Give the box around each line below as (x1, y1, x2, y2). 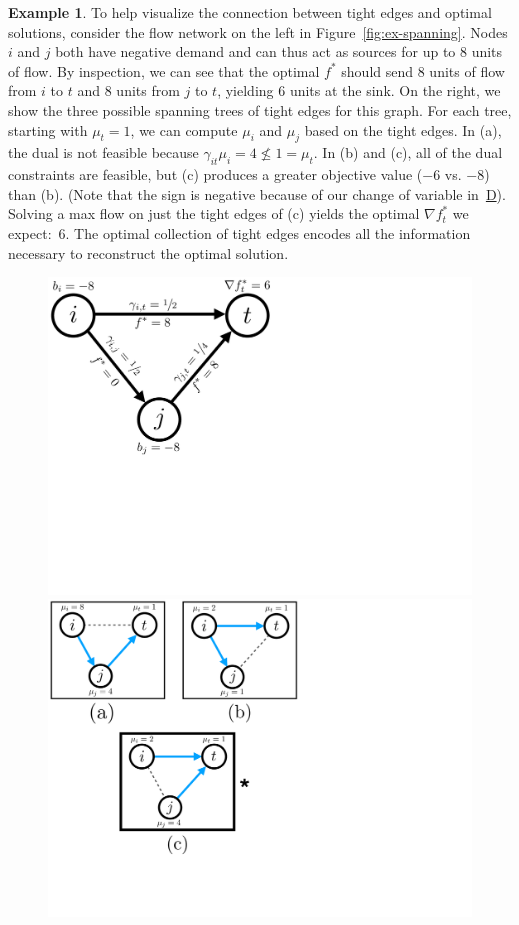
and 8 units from (77, 80, 180, 101)
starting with (8, 119, 88, 140)
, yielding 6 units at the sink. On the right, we (217, 80, 501, 101)
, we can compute (130, 119, 238, 140)
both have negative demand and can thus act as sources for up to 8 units (55, 41, 503, 62)
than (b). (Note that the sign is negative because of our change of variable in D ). (8, 183, 506, 204)
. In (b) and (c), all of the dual (313, 142, 503, 163)
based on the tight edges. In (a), (304, 119, 502, 140)
